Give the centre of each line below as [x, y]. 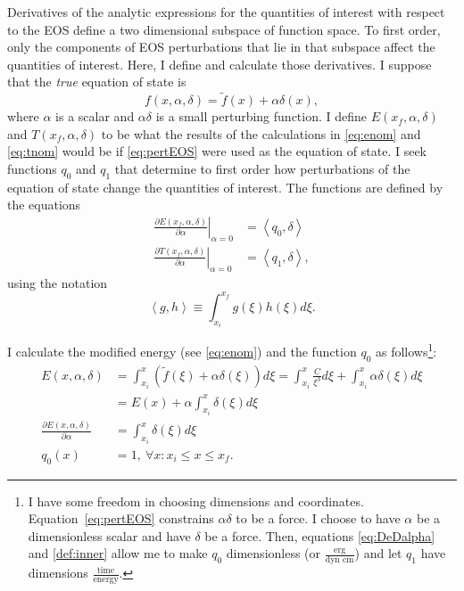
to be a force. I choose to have [318, 518]
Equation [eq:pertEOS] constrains [121, 518]
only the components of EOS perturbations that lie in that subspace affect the [221, 47]
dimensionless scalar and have [109, 535]
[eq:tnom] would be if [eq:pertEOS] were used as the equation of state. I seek [217, 151]
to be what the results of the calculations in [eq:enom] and [261, 133]
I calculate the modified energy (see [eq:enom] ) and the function [182, 351]
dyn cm [340, 560]
